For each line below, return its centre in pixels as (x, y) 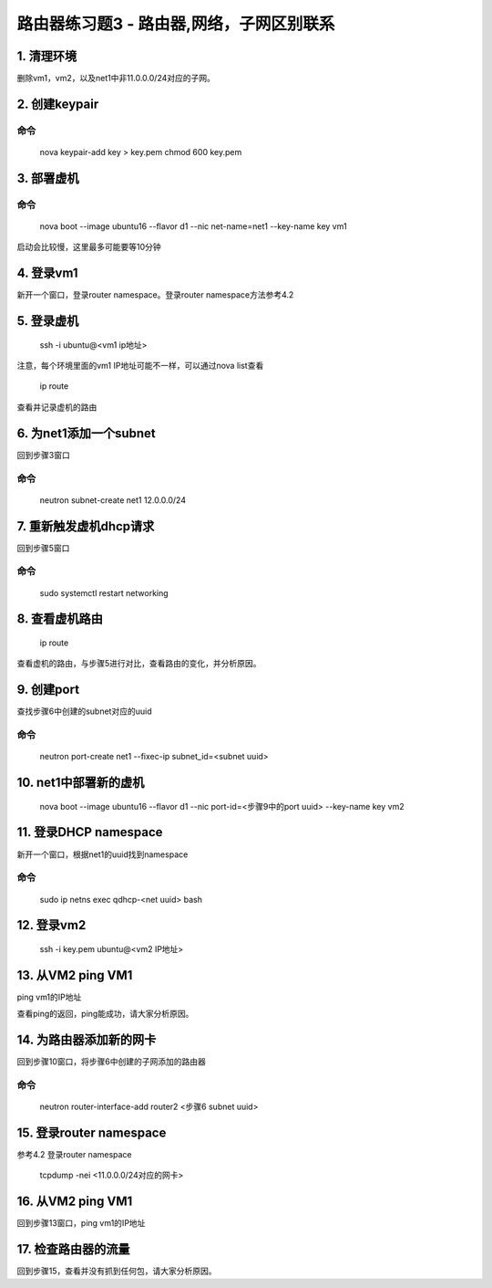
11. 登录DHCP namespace (90, 832)
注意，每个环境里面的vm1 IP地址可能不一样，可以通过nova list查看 (140, 366)
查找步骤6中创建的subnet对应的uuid (84, 711)
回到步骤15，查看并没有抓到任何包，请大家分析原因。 (117, 1271)
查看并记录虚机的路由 (57, 407)
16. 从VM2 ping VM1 (75, 1202)
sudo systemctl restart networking (104, 592)
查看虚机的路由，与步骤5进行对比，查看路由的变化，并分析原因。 (139, 664)
